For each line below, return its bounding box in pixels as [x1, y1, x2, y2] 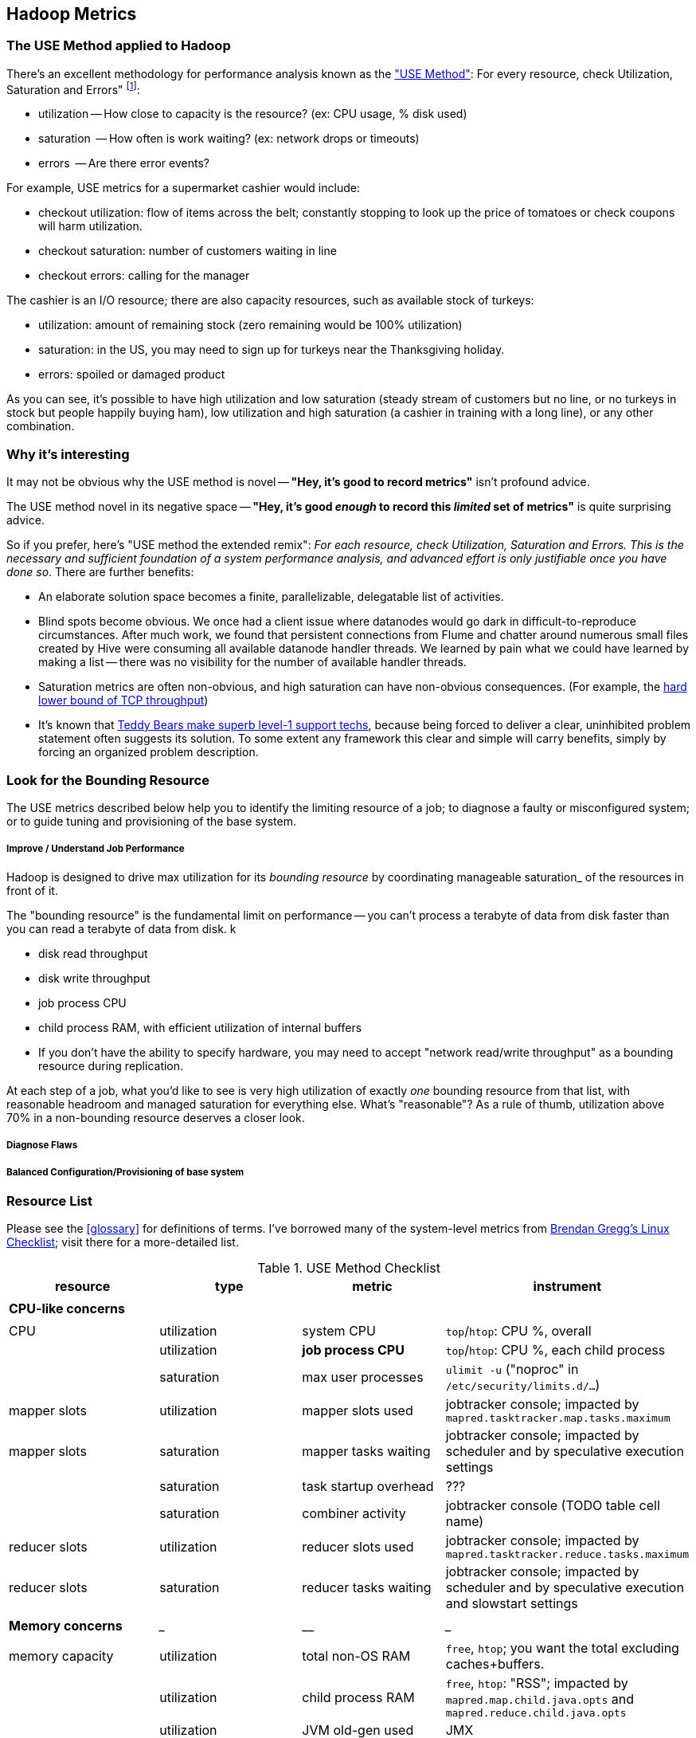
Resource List [6, 1192, 93, 1209]
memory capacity [9, 1648, 114, 1665]
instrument [533, 1278, 602, 1295]
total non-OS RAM [302, 1648, 411, 1665]
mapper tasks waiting [302, 1443, 431, 1460]
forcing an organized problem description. [38, 745, 259, 759]
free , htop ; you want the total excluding [445, 1640, 679, 1657]
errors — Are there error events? [38, 156, 209, 171]
